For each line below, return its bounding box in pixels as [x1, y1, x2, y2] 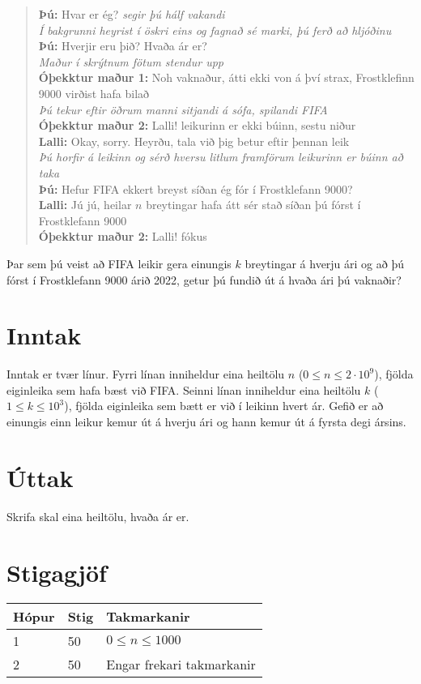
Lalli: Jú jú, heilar [38, 196, 132, 213]
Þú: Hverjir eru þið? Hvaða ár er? [38, 37, 207, 54]
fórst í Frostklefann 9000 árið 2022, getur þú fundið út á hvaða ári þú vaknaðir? [6, 271, 402, 288]
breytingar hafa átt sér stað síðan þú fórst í [146, 196, 361, 213]
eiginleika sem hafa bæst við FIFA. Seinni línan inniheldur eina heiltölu [6, 381, 361, 398]
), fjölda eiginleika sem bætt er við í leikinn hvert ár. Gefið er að [64, 397, 384, 414]
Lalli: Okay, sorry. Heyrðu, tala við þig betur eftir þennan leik [38, 132, 350, 149]
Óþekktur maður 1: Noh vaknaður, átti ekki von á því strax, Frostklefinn [38, 69, 415, 86]
